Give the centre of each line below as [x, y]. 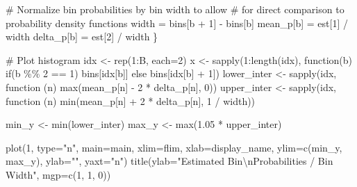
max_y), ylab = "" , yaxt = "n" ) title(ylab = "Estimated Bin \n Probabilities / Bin [169, 161]
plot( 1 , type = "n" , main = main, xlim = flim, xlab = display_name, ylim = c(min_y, [174, 147]
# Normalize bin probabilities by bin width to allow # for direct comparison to [175, 9]
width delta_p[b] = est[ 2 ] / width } [82, 36]
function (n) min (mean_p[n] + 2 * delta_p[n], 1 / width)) [131, 100]
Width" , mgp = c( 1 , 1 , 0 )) [58, 174]
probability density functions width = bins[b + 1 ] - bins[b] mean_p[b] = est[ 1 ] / [177, 23]
